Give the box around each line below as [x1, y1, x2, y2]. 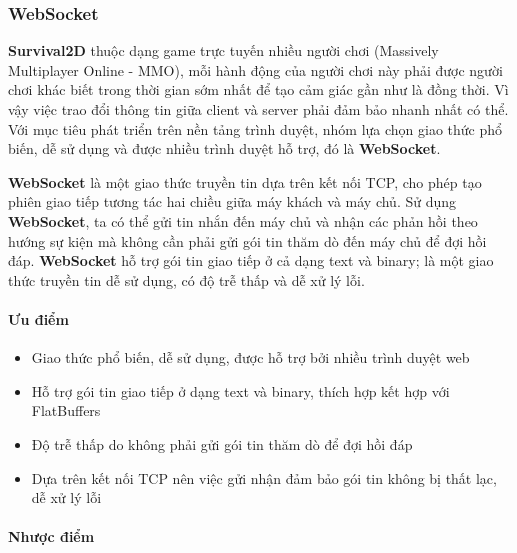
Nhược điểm [8, 526, 95, 547]
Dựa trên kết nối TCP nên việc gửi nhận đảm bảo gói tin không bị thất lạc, [31, 467, 497, 488]
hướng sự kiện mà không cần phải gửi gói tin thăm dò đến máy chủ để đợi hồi [8, 230, 487, 251]
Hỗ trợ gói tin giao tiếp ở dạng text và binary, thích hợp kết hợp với [31, 380, 450, 401]
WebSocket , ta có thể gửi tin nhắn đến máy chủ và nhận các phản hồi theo [8, 210, 478, 231]
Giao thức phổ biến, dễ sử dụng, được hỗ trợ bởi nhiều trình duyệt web [31, 347, 470, 368]
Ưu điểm [8, 308, 69, 329]
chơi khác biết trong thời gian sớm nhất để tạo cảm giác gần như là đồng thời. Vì [8, 79, 509, 100]
